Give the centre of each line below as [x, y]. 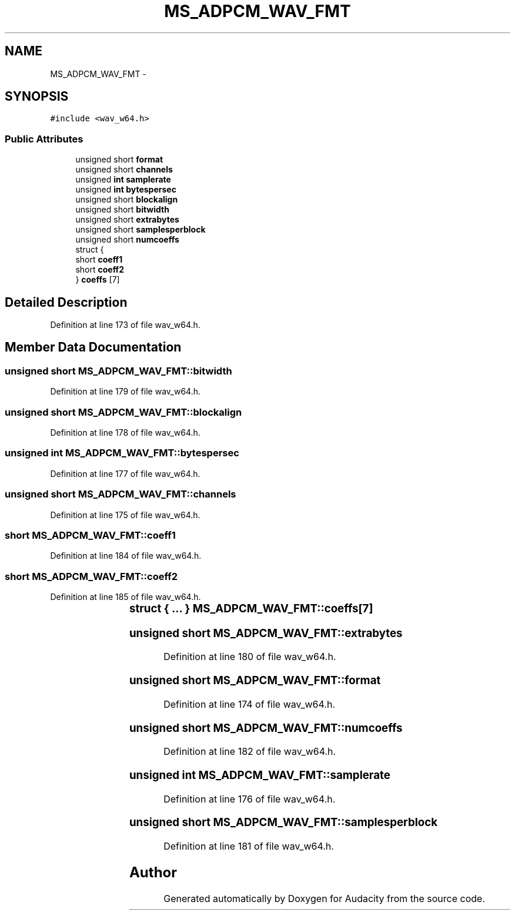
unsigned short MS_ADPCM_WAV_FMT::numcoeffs [266, 728]
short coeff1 [99, 260]
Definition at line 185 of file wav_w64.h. [126, 597]
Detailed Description [66, 302]
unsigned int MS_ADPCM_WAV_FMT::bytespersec [122, 453]
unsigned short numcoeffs [127, 240]
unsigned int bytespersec [126, 190]
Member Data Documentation [93, 347]
